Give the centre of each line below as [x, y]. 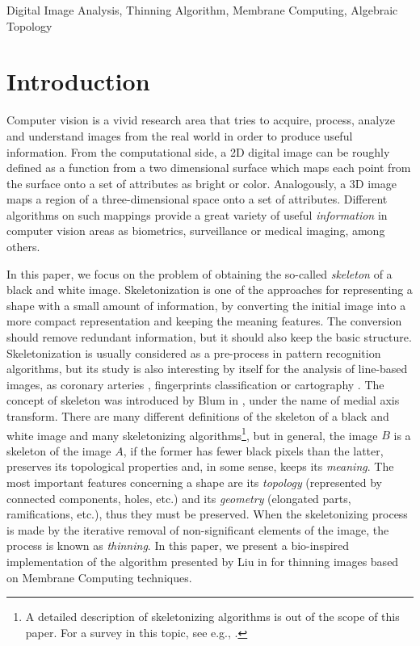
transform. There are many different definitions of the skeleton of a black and [198, 416]
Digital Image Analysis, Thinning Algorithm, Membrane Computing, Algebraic [202, 10]
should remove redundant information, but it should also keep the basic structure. [209, 337]
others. [23, 247]
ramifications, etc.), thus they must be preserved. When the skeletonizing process [207, 514]
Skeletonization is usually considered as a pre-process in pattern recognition [194, 352]
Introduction [78, 81]
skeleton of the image [59, 450]
